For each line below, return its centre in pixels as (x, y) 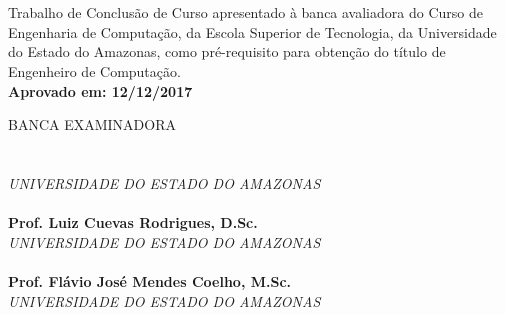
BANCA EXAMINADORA (92, 124)
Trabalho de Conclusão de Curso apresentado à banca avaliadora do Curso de (245, 12)
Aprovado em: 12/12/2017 (100, 90)
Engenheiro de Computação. (94, 70)
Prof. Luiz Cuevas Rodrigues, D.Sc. (133, 222)
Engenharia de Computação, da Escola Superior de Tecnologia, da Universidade (252, 31)
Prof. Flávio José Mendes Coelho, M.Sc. (150, 280)
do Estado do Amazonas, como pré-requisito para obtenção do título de (227, 51)
